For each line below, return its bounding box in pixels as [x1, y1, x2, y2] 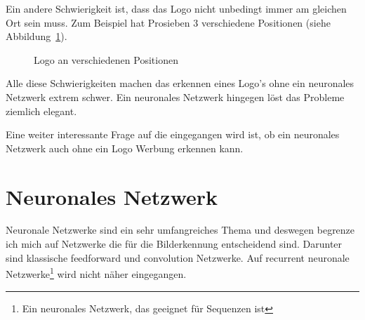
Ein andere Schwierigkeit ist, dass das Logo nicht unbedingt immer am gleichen [6, 1, 347, 15]
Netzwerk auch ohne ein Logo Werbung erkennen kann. [6, 140, 244, 155]
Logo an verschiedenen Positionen [34, 52, 178, 67]
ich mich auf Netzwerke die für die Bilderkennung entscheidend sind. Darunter [6, 236, 343, 251]
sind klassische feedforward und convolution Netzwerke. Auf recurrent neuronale [6, 250, 350, 265]
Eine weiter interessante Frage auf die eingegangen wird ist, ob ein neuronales [6, 127, 340, 142]
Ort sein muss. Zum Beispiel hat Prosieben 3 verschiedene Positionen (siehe [6, 15, 331, 29]
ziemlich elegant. [6, 103, 77, 118]
